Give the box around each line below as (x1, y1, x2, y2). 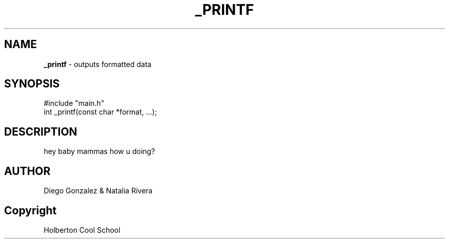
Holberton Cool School (44, 225, 120, 234)
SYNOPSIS (4, 77, 60, 91)
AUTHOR (4, 164, 51, 178)
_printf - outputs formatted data (44, 59, 152, 69)
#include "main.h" (44, 99, 105, 108)
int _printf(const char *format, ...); (44, 107, 157, 117)
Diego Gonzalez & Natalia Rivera (44, 186, 153, 195)
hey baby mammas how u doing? (44, 147, 155, 156)
